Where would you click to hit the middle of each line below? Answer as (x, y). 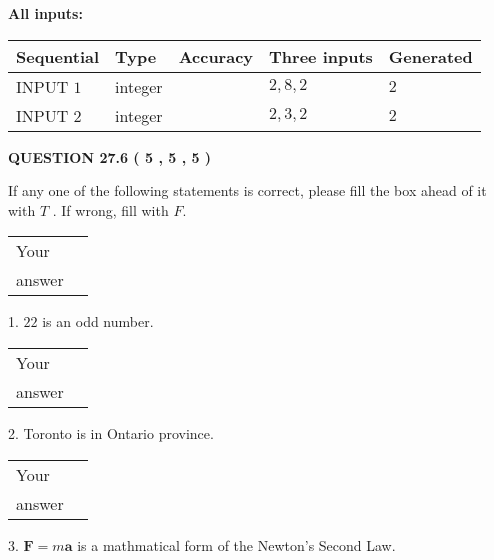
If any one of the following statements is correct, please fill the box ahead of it (247, 190)
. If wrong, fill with (110, 209)
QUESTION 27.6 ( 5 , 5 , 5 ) (110, 156)
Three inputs (321, 56)
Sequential (58, 56)
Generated (430, 56)
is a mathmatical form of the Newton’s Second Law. (236, 544)
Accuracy (216, 56)
